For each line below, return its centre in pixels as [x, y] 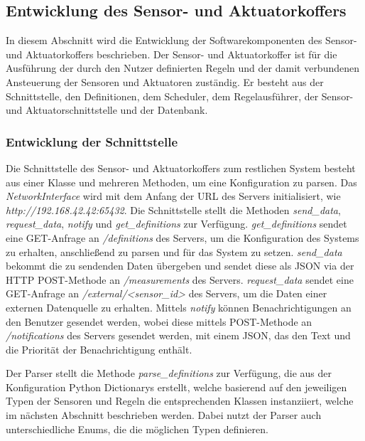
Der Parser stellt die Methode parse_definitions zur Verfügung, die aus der [169, 373]
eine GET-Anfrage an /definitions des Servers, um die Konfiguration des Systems [182, 237]
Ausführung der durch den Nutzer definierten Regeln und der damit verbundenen [183, 68]
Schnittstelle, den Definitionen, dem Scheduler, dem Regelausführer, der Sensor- [180, 96]
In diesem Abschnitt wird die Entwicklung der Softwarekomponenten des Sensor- [181, 40]
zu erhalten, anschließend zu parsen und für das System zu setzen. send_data [174, 251]
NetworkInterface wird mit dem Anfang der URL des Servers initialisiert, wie [173, 196]
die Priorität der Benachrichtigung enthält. [99, 349]
